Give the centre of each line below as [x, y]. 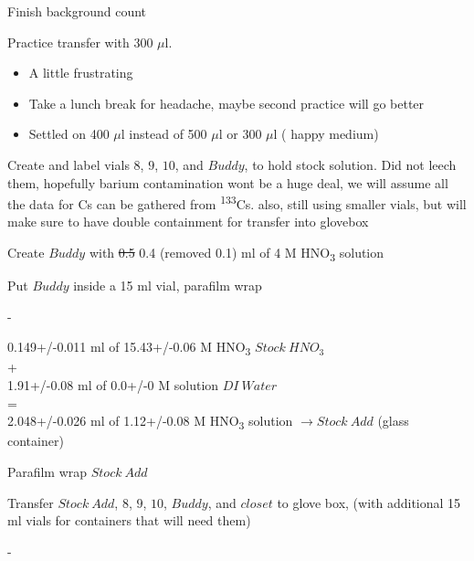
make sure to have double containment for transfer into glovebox [188, 222]
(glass [393, 421]
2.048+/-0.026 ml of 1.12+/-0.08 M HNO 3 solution [150, 422]
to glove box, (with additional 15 [369, 502]
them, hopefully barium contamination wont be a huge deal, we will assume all [228, 182]
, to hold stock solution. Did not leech [350, 164]
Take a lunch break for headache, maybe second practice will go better [226, 103]
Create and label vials [68, 164]
